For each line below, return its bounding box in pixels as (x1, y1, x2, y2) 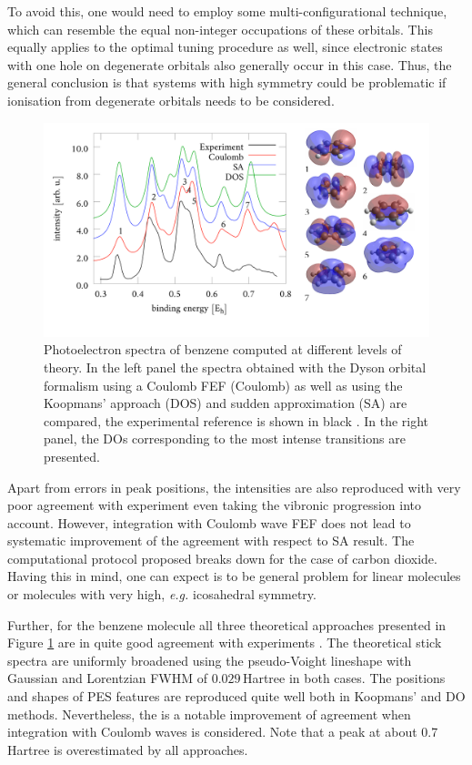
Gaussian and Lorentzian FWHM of (7, 668, 208, 688)
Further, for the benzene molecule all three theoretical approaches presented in (7, 615, 447, 634)
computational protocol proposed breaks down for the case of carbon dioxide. (7, 548, 437, 567)
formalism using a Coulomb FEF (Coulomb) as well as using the (44, 375, 403, 394)
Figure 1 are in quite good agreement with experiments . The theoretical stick (7, 633, 442, 652)
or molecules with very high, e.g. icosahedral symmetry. (7, 585, 316, 604)
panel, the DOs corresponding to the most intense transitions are (44, 429, 406, 448)
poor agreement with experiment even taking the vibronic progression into (7, 495, 422, 515)
